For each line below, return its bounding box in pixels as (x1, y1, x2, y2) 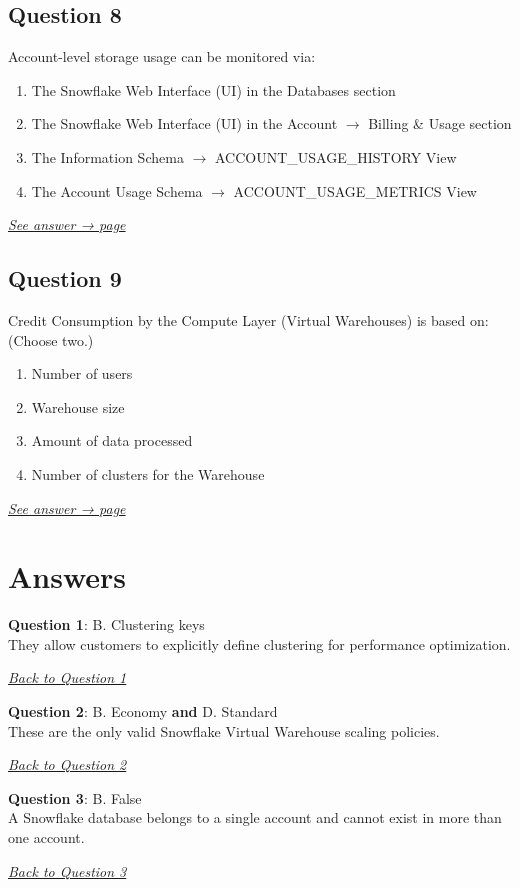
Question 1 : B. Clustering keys (8, 614, 205, 635)
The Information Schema (31, 146, 184, 167)
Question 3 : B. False (8, 787, 142, 808)
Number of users (31, 363, 133, 384)
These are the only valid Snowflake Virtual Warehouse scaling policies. (8, 720, 440, 741)
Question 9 (8, 263, 122, 294)
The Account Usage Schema (31, 180, 203, 201)
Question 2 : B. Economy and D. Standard (8, 701, 278, 722)
